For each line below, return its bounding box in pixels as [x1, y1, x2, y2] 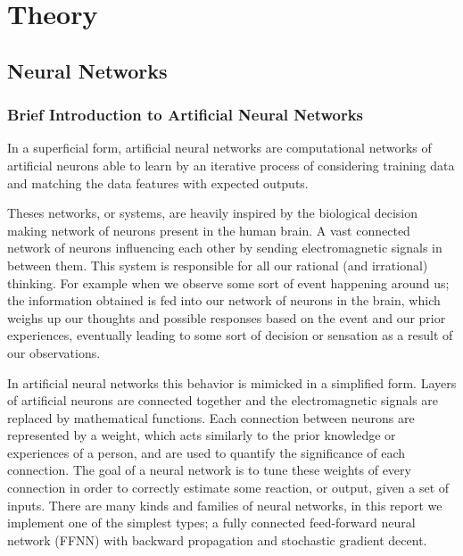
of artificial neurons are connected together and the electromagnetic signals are [7, 391, 439, 410]
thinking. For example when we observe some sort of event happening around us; [7, 273, 450, 292]
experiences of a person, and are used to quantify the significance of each [7, 443, 406, 461]
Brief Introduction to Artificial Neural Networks [7, 104, 364, 126]
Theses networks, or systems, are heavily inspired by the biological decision [7, 203, 418, 222]
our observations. [7, 343, 101, 361]
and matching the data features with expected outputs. [7, 173, 309, 192]
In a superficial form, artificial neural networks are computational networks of [7, 138, 432, 157]
